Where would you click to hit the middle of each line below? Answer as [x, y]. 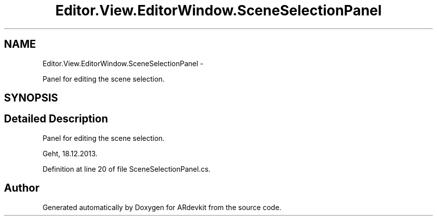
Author [22, 188]
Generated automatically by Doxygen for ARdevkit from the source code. [162, 207]
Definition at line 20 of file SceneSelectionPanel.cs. [126, 169]
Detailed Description [56, 119]
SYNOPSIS [31, 98]
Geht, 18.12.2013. [70, 153]
